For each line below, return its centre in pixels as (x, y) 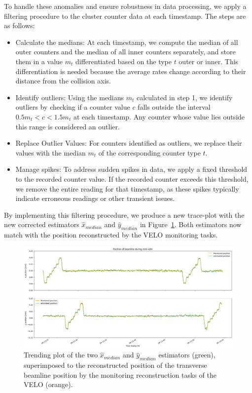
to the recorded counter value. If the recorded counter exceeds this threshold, (132, 178)
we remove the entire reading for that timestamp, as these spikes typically (127, 188)
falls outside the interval (174, 107)
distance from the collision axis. (63, 81)
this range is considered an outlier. (68, 126)
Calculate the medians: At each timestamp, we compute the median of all (127, 42)
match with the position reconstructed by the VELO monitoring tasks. (111, 235)
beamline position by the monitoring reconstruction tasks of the (120, 374)
